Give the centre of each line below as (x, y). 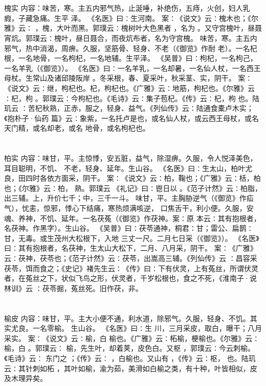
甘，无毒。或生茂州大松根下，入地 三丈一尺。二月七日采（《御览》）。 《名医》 (132, 238)
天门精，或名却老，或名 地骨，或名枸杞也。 (77, 128)
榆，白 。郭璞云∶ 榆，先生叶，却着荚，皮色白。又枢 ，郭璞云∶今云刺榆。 (129, 348)
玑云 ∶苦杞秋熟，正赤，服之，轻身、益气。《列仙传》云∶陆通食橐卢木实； (129, 108)
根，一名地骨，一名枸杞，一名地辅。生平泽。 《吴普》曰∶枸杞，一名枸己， (131, 58)
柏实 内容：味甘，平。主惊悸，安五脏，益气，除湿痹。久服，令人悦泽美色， (131, 158)
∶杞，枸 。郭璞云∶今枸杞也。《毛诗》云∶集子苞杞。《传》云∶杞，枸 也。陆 (132, 98)
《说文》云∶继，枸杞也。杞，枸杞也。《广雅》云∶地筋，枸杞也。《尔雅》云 (129, 88)
